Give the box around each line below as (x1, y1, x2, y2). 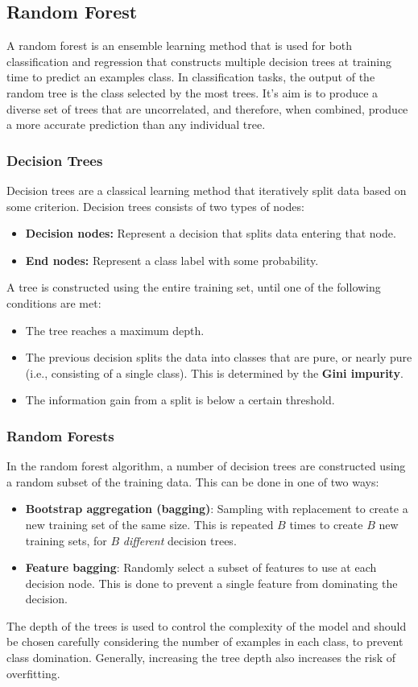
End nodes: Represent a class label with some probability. (25, 251, 319, 268)
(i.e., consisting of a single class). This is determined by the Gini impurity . (25, 364, 404, 381)
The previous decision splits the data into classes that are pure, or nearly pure (25, 349, 412, 366)
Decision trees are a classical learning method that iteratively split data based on (6, 181, 407, 198)
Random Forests (6, 425, 114, 445)
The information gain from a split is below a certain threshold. (25, 391, 335, 408)
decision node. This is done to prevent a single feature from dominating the (25, 574, 398, 591)
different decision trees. (122, 532, 237, 548)
